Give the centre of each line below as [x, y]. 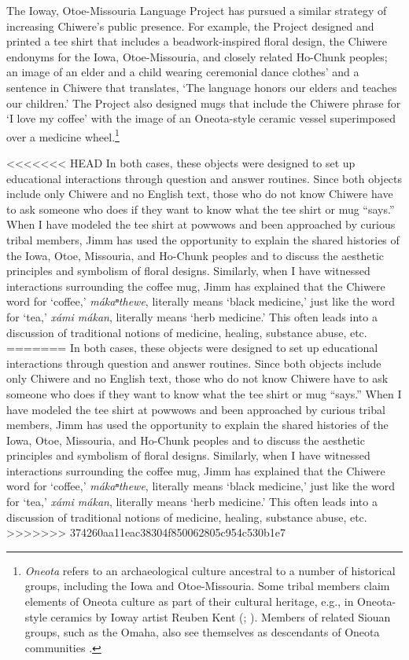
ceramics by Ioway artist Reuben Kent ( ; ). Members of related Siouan [221, 616]
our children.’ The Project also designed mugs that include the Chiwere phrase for [204, 103]
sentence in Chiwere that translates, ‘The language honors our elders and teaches [202, 87]
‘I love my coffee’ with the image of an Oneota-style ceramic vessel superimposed [201, 118]
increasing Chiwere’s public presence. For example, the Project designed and [190, 26]
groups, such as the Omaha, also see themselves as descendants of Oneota [202, 632]
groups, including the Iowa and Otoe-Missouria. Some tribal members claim [207, 586]
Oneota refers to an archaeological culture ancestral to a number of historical [210, 570]
